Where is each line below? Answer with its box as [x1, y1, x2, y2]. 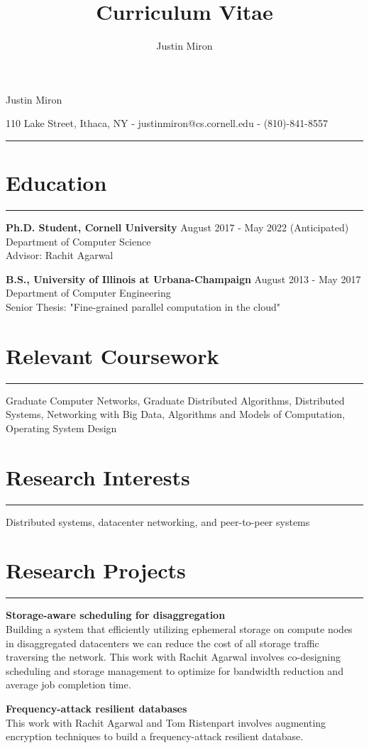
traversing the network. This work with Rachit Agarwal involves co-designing [6, 649, 341, 664]
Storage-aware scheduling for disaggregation [6, 607, 226, 622]
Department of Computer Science [6, 233, 151, 248]
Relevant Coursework [6, 341, 219, 370]
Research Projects [6, 556, 186, 585]
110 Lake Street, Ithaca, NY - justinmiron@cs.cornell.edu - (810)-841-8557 [6, 116, 328, 131]
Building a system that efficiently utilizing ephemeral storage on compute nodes [6, 621, 353, 636]
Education [6, 168, 107, 197]
